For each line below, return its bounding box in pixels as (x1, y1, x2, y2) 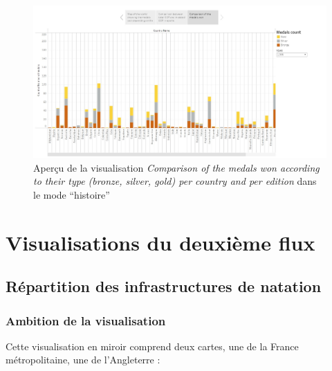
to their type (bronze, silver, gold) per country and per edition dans (33, 174, 317, 188)
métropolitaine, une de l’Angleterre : (6, 352, 160, 367)
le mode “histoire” (33, 187, 110, 201)
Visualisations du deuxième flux (6, 228, 315, 256)
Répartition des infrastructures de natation (6, 275, 322, 297)
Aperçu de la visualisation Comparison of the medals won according (33, 160, 320, 174)
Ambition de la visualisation (6, 311, 166, 329)
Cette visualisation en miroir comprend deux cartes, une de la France (6, 338, 299, 353)
